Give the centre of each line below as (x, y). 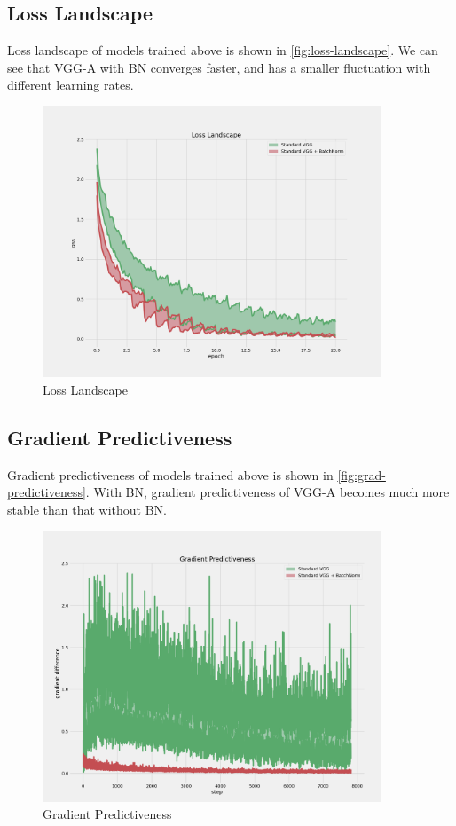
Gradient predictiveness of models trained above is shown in (170, 474)
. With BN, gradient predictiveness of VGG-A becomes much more (267, 492)
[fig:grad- (362, 474)
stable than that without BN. (87, 509)
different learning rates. (71, 85)
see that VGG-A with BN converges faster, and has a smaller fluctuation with (219, 67)
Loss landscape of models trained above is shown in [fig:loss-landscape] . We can (223, 50)
